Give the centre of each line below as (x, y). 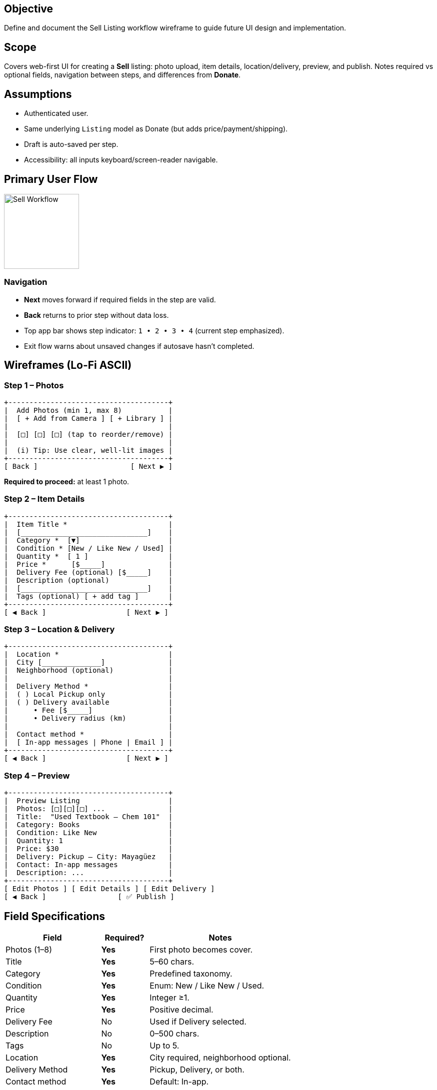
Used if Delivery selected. (198, 1022)
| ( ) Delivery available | (88, 702)
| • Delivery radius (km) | (88, 718)
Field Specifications (55, 916)
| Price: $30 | (88, 849)
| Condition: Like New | (88, 833)
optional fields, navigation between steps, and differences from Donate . (122, 75)
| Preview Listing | (88, 801)
